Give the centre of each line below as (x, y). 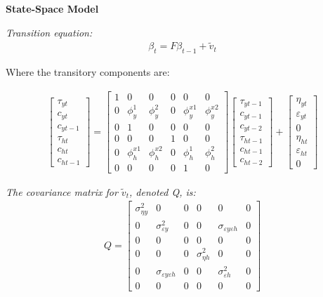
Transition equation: (49, 32)
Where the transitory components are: (88, 72)
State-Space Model (52, 8)
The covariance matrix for (62, 191)
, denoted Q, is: (162, 191)
